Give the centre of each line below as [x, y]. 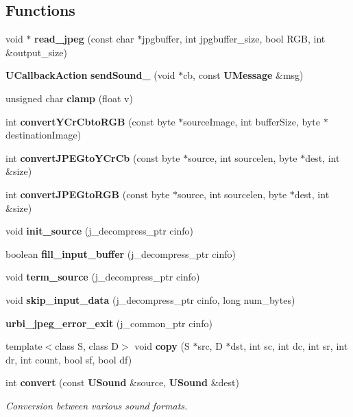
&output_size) [36, 52]
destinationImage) [44, 135]
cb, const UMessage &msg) [243, 75]
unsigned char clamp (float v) [69, 98]
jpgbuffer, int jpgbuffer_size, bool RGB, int [234, 39]
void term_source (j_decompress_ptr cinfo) [103, 277]
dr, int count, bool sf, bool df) [69, 359]
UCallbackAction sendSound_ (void [90, 75]
